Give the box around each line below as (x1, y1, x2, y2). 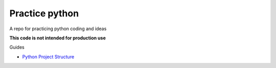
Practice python (9, 8, 79, 19)
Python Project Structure (22, 54, 75, 60)
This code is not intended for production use (9, 35, 106, 41)
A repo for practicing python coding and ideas (9, 26, 107, 32)
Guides (9, 44, 25, 51)
